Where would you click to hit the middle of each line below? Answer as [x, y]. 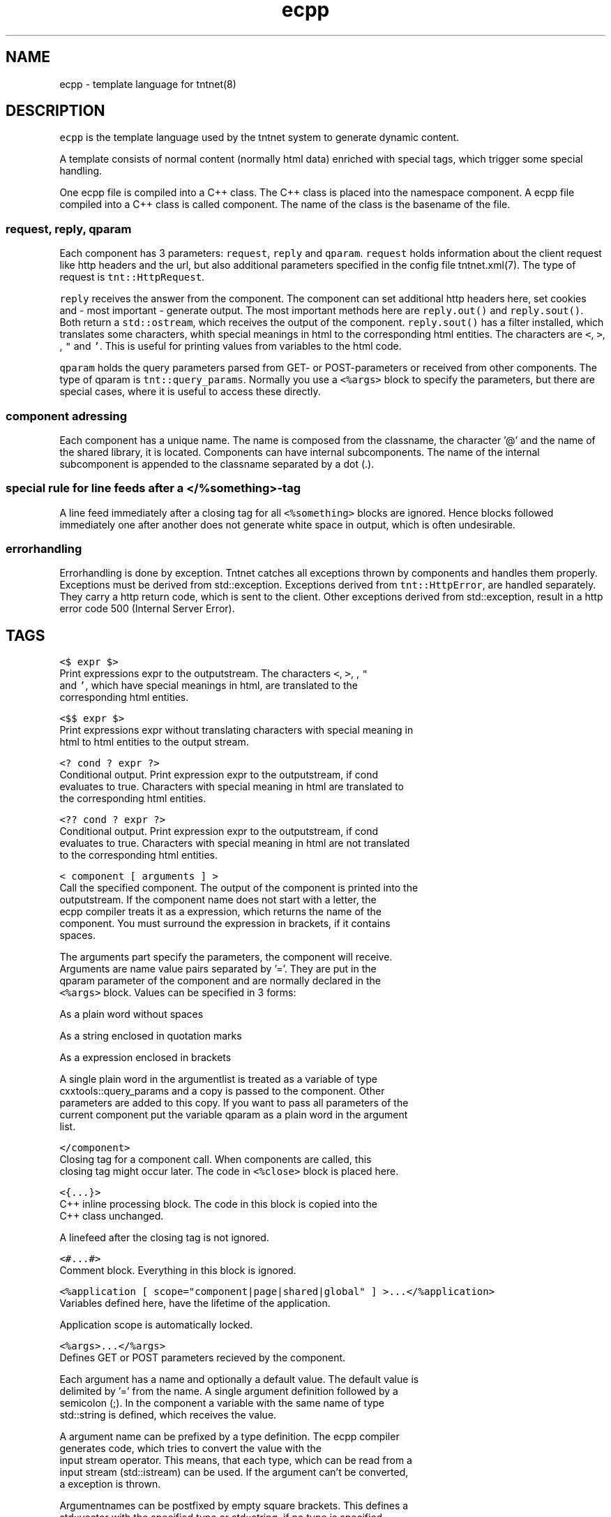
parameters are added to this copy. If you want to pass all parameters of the [234, 1103]
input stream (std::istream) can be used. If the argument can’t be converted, [234, 1472]
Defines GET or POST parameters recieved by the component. [203, 1358]
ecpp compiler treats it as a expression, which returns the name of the [221, 912]
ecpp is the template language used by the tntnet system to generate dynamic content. [259, 138]
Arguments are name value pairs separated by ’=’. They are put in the [218, 969]
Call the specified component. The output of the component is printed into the [239, 888]
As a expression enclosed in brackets [145, 1058]
